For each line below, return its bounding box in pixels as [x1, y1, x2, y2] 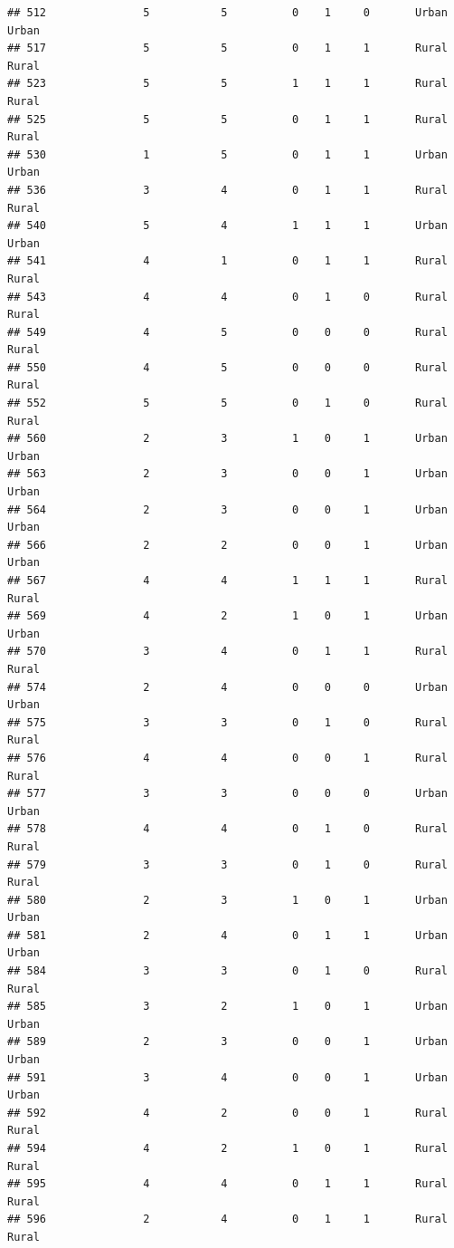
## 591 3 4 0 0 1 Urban [7, 1070, 448, 1084]
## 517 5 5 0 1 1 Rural [7, 42, 448, 55]
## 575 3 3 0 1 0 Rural [7, 715, 448, 729]
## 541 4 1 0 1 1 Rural [7, 254, 448, 268]
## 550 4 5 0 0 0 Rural [7, 360, 448, 374]
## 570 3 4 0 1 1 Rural [7, 645, 448, 658]
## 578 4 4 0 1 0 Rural [7, 822, 448, 836]
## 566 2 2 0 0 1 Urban [7, 538, 448, 552]
